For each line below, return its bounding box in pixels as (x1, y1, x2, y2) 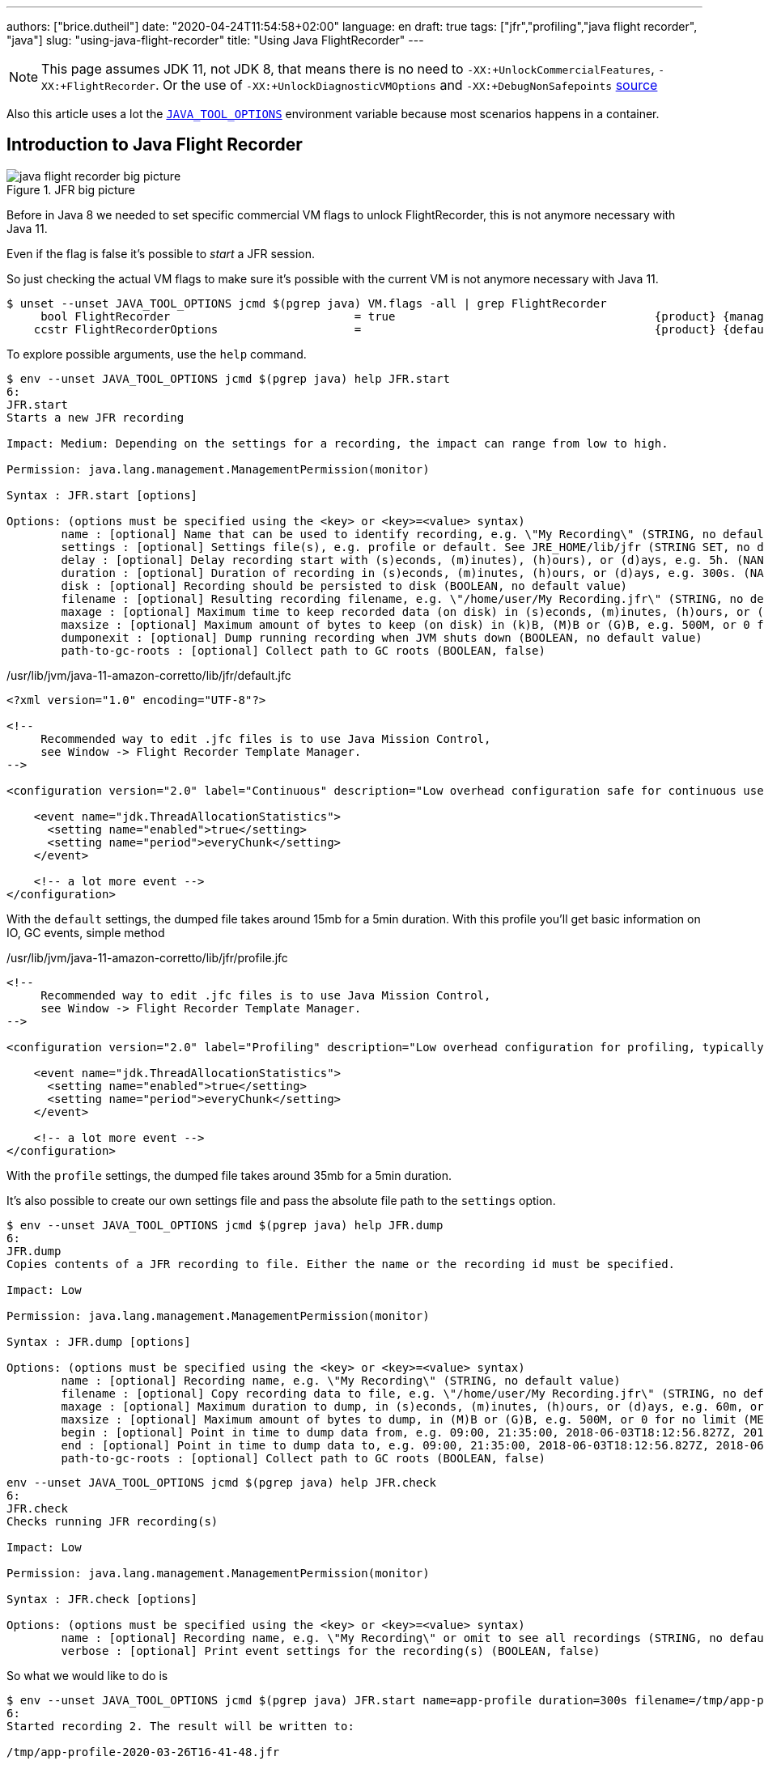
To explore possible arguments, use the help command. (6, 346, 307, 361)
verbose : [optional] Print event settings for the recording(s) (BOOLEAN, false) (61, 1644, 601, 1657)
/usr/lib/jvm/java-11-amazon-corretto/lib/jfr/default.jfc (6, 668, 291, 682)
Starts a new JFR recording (6, 410, 185, 424)
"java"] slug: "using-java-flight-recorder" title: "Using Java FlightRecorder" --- (6, 33, 424, 47)
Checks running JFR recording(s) (6, 1514, 219, 1528)
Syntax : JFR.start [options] (6, 488, 198, 502)
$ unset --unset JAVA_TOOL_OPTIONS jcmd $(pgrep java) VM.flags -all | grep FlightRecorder (6, 296, 607, 310)
